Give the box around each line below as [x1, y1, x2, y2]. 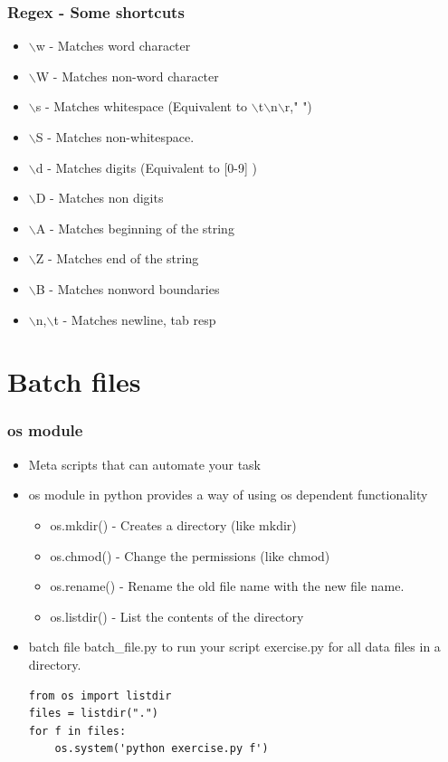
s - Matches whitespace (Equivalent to [35, 97, 248, 116]
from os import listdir [28, 689, 172, 702]
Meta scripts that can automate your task [28, 454, 261, 473]
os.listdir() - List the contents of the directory [50, 606, 304, 625]
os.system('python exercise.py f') [54, 742, 269, 756]
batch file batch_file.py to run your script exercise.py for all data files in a [28, 637, 441, 656]
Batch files [7, 363, 141, 400]
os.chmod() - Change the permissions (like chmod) [50, 546, 330, 565]
